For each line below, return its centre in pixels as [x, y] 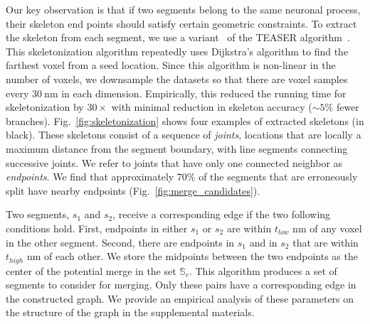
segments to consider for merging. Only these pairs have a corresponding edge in [181, 285]
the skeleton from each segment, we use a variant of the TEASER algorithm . [178, 37]
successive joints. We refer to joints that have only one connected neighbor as [174, 162]
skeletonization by [45, 107]
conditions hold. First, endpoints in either [97, 228]
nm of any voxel [327, 228]
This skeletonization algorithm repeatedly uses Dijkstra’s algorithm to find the [177, 51]
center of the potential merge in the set [91, 270]
